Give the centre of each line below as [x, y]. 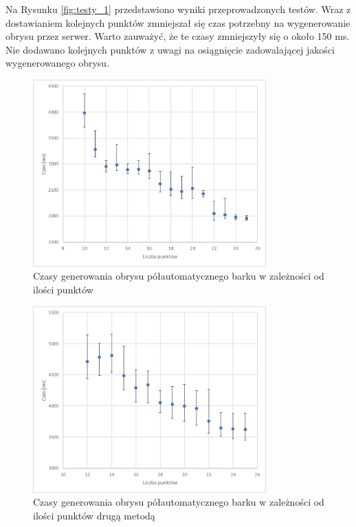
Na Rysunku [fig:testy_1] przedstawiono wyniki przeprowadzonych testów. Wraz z [178, 9]
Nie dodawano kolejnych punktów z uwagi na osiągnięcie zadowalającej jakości [170, 49]
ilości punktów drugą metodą [94, 515]
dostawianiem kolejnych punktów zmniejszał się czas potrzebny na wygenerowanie [178, 22]
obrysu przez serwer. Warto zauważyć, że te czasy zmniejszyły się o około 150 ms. [178, 36]
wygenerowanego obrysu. [58, 63]
